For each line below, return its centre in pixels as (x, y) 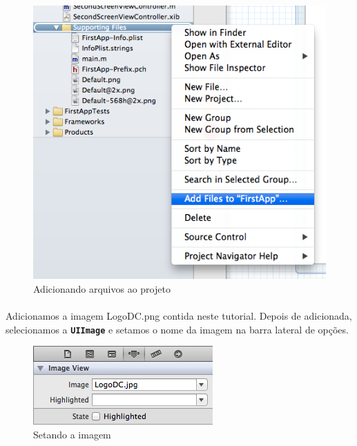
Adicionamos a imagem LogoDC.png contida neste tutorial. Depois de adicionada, (179, 316)
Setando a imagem (72, 434)
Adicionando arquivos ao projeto (102, 288)
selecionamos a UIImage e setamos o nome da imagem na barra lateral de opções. (177, 329)
